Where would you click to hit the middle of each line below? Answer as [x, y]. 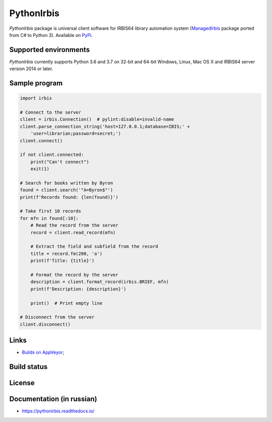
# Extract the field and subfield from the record [94, 247]
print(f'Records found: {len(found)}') [69, 197]
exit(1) [40, 169]
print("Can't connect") [60, 162]
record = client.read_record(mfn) [73, 232]
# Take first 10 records [51, 211]
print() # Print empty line [66, 303]
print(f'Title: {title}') [62, 261]
